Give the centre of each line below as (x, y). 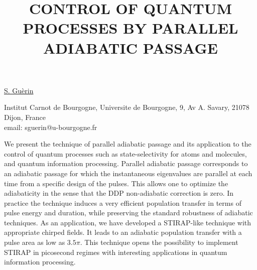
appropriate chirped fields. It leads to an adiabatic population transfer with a (123, 232)
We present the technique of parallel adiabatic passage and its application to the (128, 144)
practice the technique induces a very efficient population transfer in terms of (123, 202)
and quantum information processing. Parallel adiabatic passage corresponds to (126, 163)
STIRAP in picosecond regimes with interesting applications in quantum (116, 252)
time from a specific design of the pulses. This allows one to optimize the (116, 183)
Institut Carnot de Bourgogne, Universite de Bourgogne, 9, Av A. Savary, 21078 (127, 107)
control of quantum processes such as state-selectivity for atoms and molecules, (125, 153)
